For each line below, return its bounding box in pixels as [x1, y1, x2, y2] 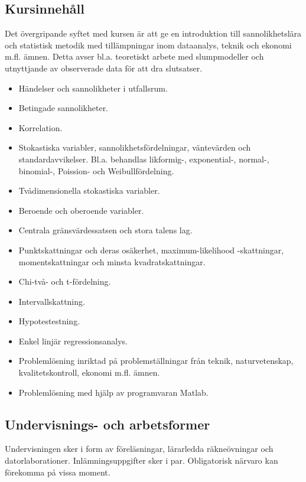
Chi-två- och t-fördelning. [18, 275, 111, 288]
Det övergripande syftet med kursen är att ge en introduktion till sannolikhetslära [5, 27, 302, 40]
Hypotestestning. [18, 315, 80, 327]
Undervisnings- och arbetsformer [5, 415, 210, 433]
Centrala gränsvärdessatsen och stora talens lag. [18, 224, 193, 236]
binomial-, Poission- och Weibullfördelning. [18, 164, 174, 177]
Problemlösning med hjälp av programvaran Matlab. [18, 386, 209, 398]
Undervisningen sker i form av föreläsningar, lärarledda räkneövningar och [5, 442, 274, 455]
